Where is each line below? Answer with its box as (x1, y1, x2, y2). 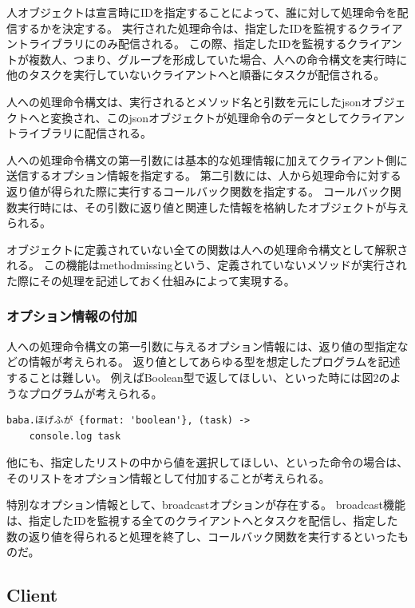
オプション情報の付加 (6, 306, 137, 326)
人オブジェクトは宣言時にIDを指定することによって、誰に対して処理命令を (6, 4, 397, 20)
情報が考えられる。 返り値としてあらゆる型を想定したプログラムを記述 (28, 353, 401, 370)
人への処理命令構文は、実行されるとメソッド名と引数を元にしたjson (6, 93, 362, 109)
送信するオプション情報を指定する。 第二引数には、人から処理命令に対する (6, 167, 401, 184)
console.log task (29, 430, 121, 442)
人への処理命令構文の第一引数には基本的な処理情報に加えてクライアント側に (6, 151, 408, 168)
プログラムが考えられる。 (28, 384, 163, 401)
